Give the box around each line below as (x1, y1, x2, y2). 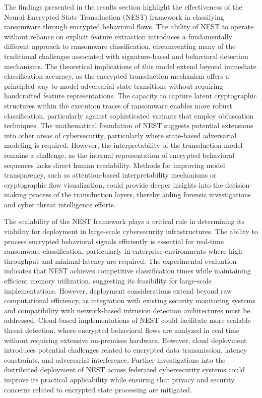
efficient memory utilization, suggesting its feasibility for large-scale (4, 275, 212, 286)
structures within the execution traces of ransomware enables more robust (4, 100, 232, 110)
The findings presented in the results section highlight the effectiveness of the (4, 2, 242, 12)
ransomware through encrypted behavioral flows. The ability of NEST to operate (4, 21, 254, 32)
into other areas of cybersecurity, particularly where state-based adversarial (4, 130, 237, 140)
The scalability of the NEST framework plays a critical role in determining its (4, 216, 245, 226)
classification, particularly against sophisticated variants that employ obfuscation (4, 110, 254, 121)
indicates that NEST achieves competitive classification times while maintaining (4, 265, 251, 276)
